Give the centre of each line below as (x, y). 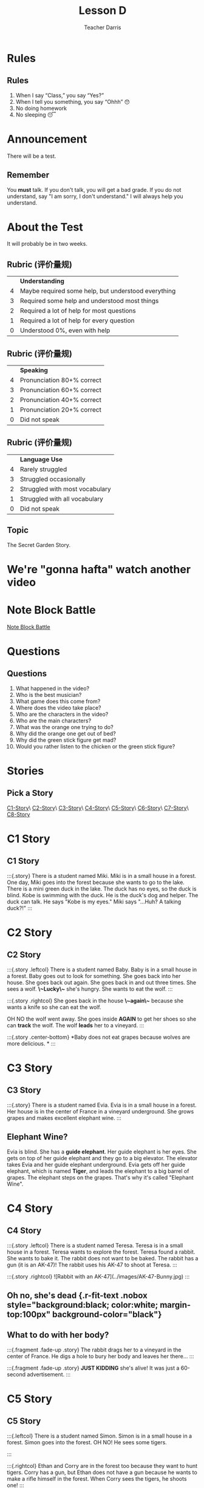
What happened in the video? (53, 688)
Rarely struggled (43, 469)
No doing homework (41, 108)
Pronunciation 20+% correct (61, 410)
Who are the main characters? (53, 721)
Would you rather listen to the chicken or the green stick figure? (95, 746)
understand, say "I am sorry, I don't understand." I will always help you (95, 196)
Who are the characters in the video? (62, 714)
